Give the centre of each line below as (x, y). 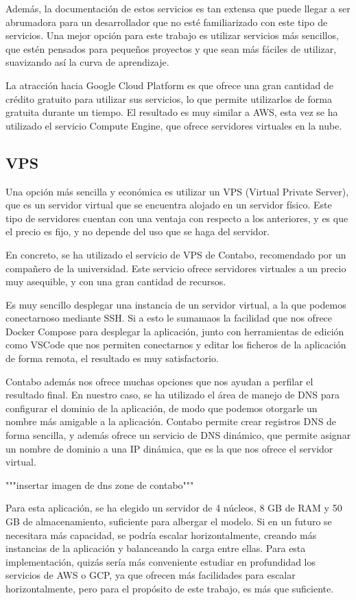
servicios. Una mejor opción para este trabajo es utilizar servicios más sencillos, (172, 35)
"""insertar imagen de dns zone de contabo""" (100, 484)
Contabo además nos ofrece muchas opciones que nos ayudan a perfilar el (159, 381)
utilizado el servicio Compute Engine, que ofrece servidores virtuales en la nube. (174, 125)
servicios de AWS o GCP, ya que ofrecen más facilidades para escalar (151, 575)
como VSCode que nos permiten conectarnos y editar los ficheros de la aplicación (176, 345)
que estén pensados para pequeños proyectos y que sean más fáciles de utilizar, (171, 48)
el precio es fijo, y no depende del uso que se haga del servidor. (138, 231)
